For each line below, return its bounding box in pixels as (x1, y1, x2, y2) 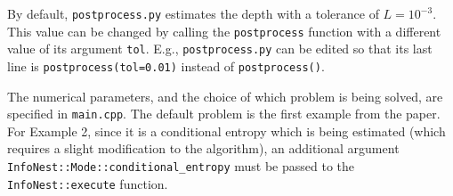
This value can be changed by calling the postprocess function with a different (7, 21, 441, 40)
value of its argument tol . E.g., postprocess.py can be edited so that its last (7, 39, 433, 58)
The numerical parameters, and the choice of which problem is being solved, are (7, 86, 443, 105)
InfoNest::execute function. (7, 174, 168, 192)
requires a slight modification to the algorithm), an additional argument (7, 139, 400, 158)
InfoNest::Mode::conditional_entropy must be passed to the (7, 157, 354, 176)
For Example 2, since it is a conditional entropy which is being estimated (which (7, 121, 446, 140)
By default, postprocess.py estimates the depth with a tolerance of (7, 4, 379, 22)
